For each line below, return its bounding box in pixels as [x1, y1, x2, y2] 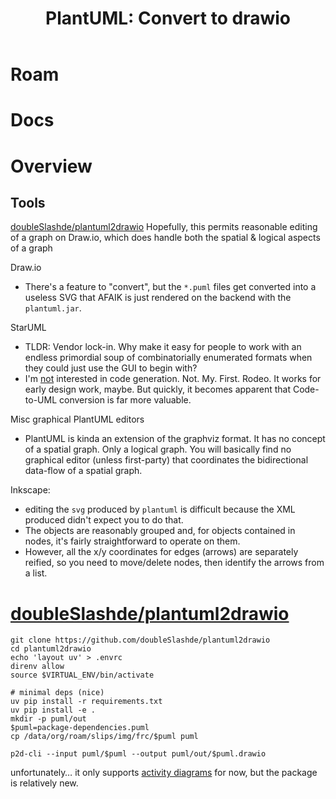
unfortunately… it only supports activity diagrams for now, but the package [10, 767, 318, 779]
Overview [10, 155, 93, 177]
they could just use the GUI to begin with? [24, 362, 198, 374]
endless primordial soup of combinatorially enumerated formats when [24, 352, 313, 364]
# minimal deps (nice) [10, 688, 105, 698]
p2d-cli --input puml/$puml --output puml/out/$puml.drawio [10, 749, 267, 759]
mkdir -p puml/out [10, 714, 87, 724]
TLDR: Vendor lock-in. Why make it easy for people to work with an [24, 341, 302, 353]
